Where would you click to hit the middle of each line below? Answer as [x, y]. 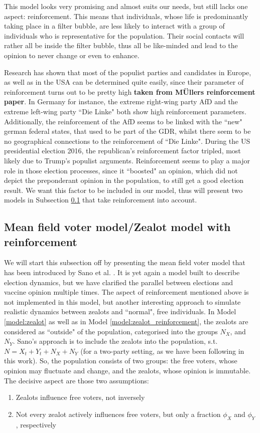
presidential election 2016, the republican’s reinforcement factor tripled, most [122, 151]
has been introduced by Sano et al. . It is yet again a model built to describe [122, 272]
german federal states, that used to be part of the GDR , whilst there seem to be [127, 131]
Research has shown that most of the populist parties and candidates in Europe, [128, 72]
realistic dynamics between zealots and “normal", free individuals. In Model [120, 311]
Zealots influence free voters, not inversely [80, 397]
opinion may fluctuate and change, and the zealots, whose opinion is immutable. [127, 370]
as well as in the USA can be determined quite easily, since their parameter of [124, 82]
